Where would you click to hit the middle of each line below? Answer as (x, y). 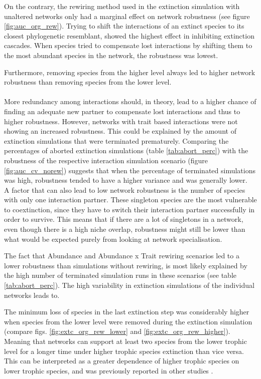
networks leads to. (32, 295)
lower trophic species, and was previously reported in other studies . (109, 370)
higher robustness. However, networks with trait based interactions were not (121, 121)
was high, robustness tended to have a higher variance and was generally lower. (126, 180)
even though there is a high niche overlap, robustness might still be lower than (125, 229)
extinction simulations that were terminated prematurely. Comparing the (116, 140)
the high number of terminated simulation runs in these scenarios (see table (120, 275)
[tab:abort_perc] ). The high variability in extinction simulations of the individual (129, 285)
